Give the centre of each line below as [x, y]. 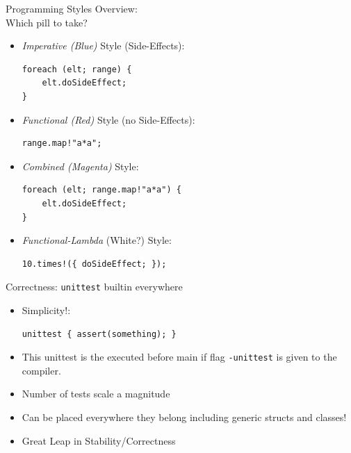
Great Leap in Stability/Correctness [99, 440]
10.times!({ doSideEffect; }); [94, 264]
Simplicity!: [46, 310]
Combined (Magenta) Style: [80, 166]
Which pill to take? [47, 22]
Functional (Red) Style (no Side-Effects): [108, 119]
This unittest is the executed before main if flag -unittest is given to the [179, 357]
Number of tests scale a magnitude [96, 394]
